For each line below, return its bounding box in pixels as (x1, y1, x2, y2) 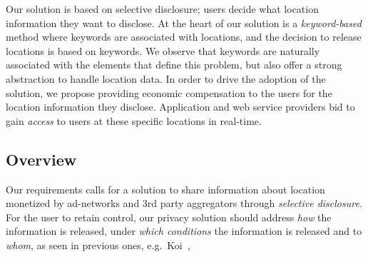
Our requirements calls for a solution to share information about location (6, 181, 325, 196)
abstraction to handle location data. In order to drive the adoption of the (6, 71, 326, 86)
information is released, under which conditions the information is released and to (6, 223, 362, 238)
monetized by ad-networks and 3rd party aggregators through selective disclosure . (6, 196, 362, 211)
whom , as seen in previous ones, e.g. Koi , (6, 237, 190, 252)
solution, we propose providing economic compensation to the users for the (6, 85, 332, 100)
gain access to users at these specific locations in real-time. (6, 113, 262, 128)
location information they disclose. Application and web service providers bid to (6, 99, 355, 114)
